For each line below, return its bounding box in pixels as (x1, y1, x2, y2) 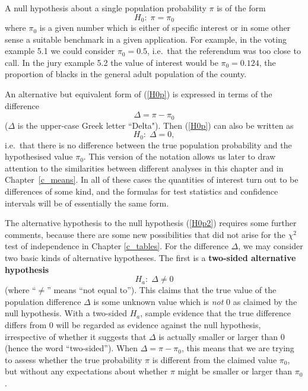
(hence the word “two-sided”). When (5, 342, 138, 354)
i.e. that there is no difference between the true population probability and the (5, 138, 292, 151)
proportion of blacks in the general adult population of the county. (5, 68, 247, 80)
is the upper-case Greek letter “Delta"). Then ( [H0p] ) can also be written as (17, 119, 294, 131)
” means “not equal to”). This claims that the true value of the (47, 284, 277, 296)
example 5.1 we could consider (5, 44, 115, 57)
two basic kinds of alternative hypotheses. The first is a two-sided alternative (5, 252, 296, 264)
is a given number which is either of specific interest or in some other (39, 21, 291, 34)
